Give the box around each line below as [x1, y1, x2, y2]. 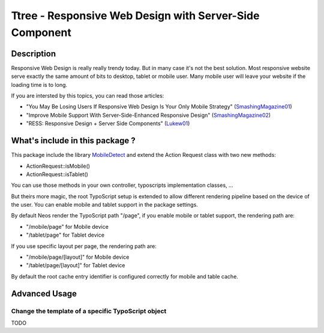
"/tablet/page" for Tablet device [26, 231, 105, 239]
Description [11, 49, 56, 59]
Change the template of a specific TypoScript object [11, 307, 167, 315]
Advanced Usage [11, 288, 77, 299]
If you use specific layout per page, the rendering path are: [11, 243, 157, 250]
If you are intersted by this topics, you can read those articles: [11, 92, 164, 99]
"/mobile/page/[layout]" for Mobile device [26, 253, 130, 261]
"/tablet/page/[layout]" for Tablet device [26, 262, 125, 269]
